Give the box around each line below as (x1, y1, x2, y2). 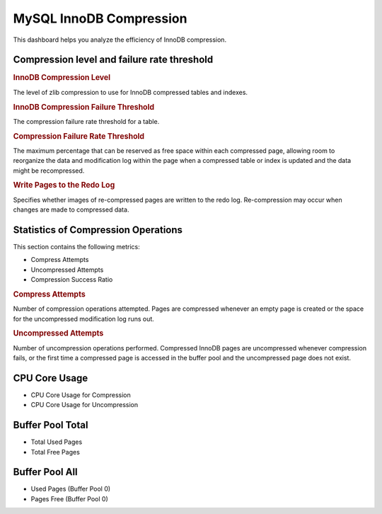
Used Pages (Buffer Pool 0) (30, 485, 111, 493)
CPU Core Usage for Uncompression (30, 401, 138, 409)
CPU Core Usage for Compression (30, 390, 131, 399)
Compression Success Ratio (30, 275, 113, 284)
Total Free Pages (30, 447, 81, 456)
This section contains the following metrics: (13, 242, 141, 251)
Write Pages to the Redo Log (13, 181, 115, 190)
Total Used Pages (30, 438, 83, 446)
